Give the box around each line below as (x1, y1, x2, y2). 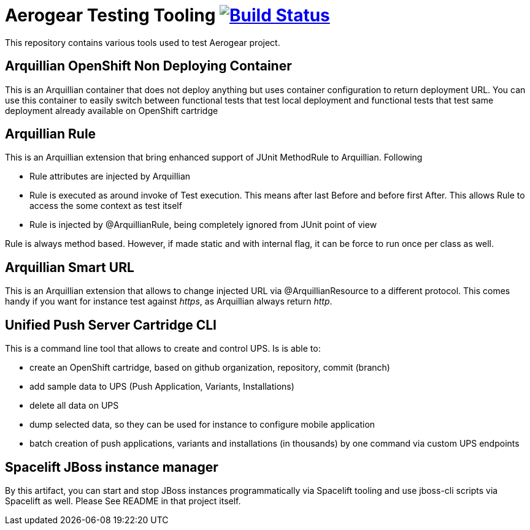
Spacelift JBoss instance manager (5, 459, 218, 475)
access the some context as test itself (29, 200, 182, 211)
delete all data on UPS (29, 400, 119, 411)
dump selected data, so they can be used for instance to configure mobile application (29, 419, 375, 430)
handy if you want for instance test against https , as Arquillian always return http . (5, 296, 332, 307)
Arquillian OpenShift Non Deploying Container (5, 58, 292, 74)
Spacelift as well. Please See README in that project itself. (5, 495, 241, 506)
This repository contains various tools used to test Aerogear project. (5, 37, 280, 48)
